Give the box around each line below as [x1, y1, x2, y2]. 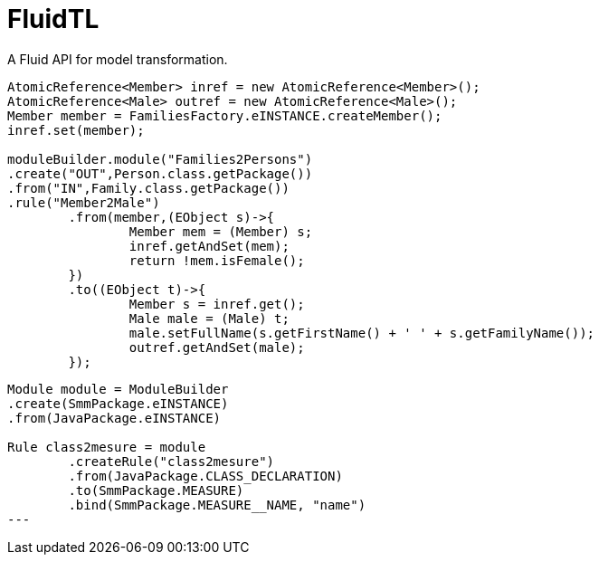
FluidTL [7, 4, 100, 34]
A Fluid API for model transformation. [7, 51, 228, 67]
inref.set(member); [7, 122, 145, 138]
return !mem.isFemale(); [128, 252, 305, 268]
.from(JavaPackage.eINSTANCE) [7, 410, 222, 425]
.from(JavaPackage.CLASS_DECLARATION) [68, 468, 343, 483]
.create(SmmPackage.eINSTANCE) [7, 395, 229, 411]
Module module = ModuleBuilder [7, 381, 229, 396]
